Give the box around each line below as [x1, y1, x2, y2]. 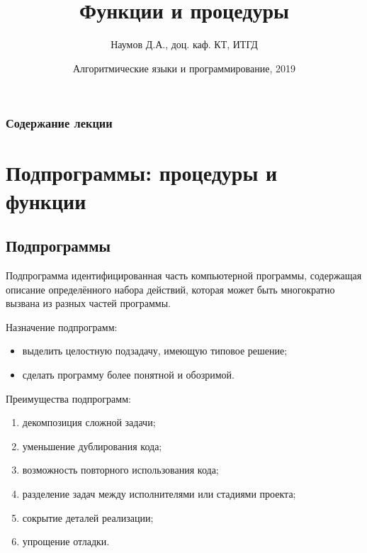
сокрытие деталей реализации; [22, 510, 154, 525]
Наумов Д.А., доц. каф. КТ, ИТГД [111, 37, 258, 52]
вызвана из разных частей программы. [6, 296, 171, 311]
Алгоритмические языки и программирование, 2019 [73, 60, 295, 75]
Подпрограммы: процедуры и [6, 158, 278, 187]
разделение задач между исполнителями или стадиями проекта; [22, 486, 296, 501]
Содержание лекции [6, 114, 113, 132]
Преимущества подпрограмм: [6, 391, 131, 406]
